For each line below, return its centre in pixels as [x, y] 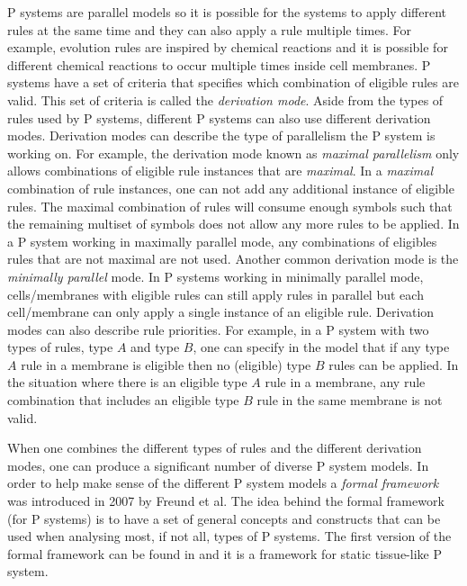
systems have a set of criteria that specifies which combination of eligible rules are [233, 82]
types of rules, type [60, 347]
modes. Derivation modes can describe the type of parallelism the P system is [221, 135]
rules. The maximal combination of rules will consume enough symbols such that [230, 206]
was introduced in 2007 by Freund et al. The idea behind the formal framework [226, 501]
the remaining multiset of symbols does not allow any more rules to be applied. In [233, 224]
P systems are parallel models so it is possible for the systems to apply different [227, 12]
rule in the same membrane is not [350, 400]
